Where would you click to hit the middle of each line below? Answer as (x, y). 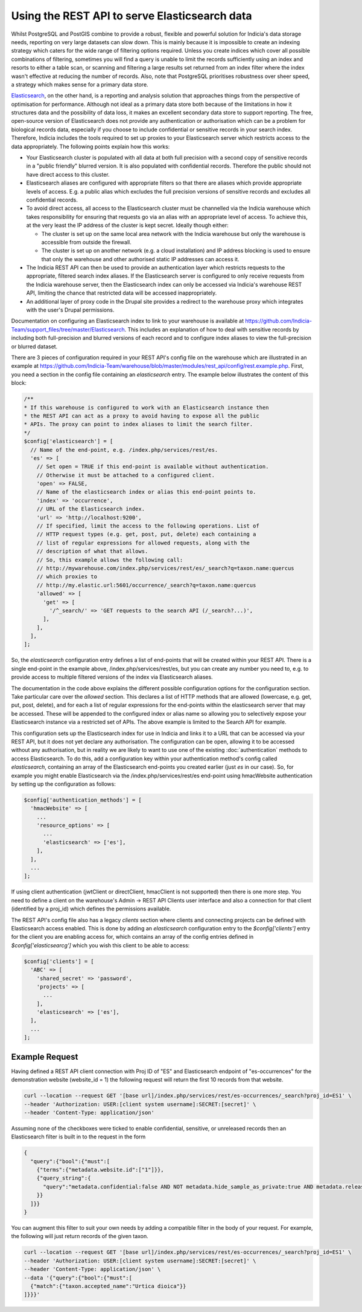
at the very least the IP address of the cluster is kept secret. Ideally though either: (127, 225)
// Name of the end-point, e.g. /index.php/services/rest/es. (124, 450)
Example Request (45, 1056)
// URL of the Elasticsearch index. (91, 509)
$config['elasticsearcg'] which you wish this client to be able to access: (100, 945)
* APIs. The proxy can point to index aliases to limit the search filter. (138, 424)
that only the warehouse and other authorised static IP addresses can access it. (140, 259)
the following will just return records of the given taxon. (80, 1236)
